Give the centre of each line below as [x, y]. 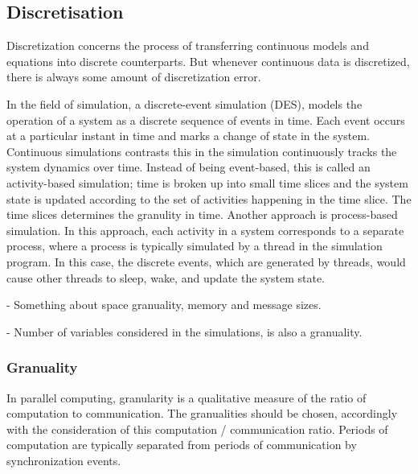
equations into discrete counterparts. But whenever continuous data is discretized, [208, 61]
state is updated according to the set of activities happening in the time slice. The [209, 198]
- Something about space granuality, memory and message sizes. [164, 305]
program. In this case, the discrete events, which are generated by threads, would [206, 261]
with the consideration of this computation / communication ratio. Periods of [197, 429]
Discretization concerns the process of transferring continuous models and [188, 45]
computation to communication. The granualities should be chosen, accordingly [202, 413]
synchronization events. [64, 460]
